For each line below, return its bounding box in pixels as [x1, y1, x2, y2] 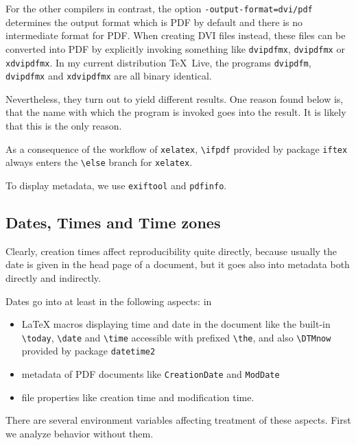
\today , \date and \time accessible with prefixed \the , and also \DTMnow [21, 330, 331, 344]
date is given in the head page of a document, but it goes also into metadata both [5, 257, 350, 272]
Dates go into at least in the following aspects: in [5, 293, 212, 308]
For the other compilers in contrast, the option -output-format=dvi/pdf [5, 1, 313, 15]
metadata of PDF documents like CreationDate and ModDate [21, 367, 280, 381]
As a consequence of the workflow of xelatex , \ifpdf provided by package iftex [5, 141, 348, 156]
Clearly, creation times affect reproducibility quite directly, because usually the [5, 243, 337, 258]
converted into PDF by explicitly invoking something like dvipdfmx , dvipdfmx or [5, 41, 345, 56]
